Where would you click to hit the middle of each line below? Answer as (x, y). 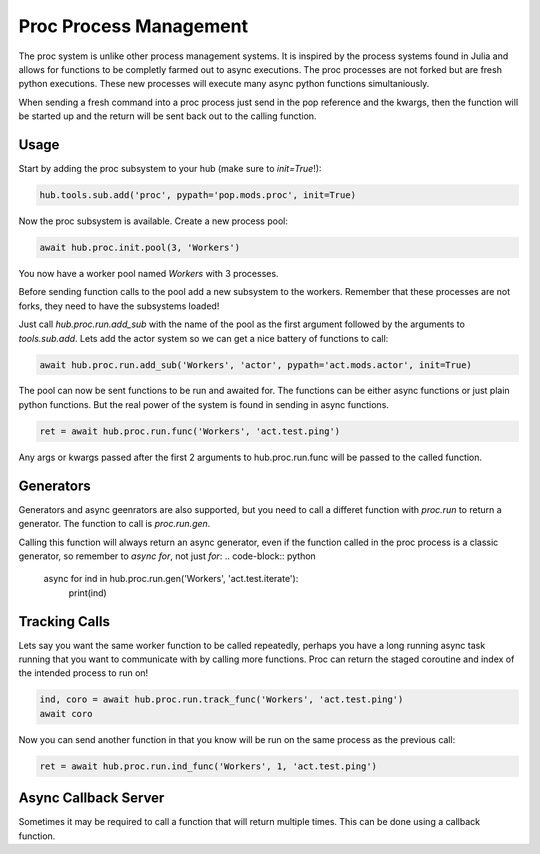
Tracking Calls (64, 621)
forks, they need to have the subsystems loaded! (119, 306)
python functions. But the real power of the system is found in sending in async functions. (204, 404)
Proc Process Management (133, 26)
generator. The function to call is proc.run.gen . (114, 524)
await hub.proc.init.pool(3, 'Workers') (139, 247)
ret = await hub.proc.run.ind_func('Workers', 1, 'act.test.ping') (208, 766)
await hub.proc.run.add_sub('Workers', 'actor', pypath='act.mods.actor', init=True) (255, 364)
